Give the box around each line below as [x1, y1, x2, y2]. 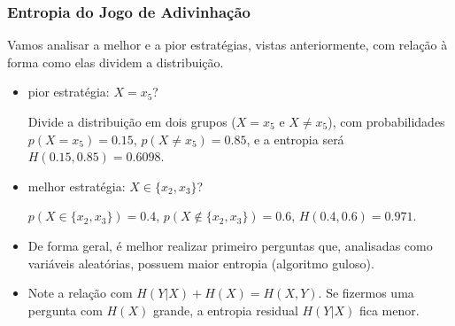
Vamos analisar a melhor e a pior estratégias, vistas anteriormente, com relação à [7, 35, 448, 54]
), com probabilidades [328, 113, 445, 130]
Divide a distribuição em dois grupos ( [27, 113, 236, 130]
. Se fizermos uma [318, 283, 414, 302]
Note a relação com [27, 283, 133, 302]
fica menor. [359, 300, 420, 319]
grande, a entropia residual [152, 300, 298, 319]
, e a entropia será [246, 129, 344, 148]
